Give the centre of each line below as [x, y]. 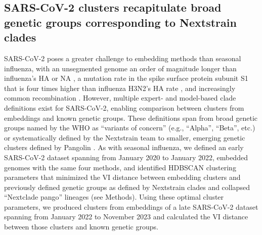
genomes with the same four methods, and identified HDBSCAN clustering [120, 167]
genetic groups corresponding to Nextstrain [120, 22]
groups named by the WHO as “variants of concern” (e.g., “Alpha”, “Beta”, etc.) [130, 128]
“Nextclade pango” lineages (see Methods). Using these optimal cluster [114, 197]
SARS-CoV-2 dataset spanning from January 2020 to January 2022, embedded [126, 157]
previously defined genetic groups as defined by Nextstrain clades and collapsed [127, 187]
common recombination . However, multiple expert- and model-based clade [120, 98]
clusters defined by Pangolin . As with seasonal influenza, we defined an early [124, 147]
